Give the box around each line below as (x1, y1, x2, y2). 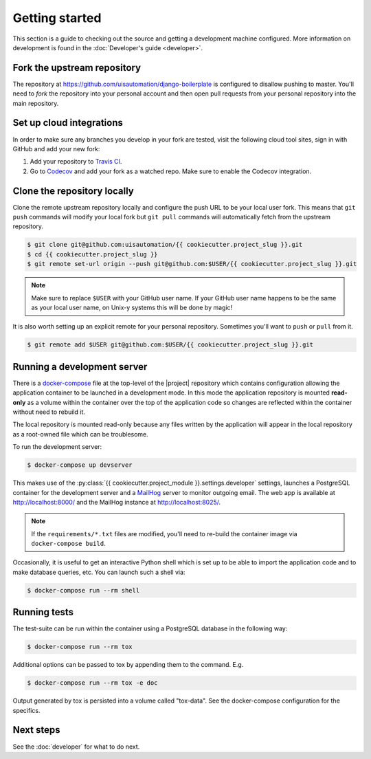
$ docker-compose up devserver (27, 461, 133, 469)
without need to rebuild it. (12, 408, 86, 416)
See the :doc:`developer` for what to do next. (12, 742, 140, 751)
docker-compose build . (31, 540, 106, 548)
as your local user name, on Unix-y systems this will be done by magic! (31, 303, 233, 311)
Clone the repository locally (12, 185, 134, 197)
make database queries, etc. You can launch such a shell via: (12, 568, 185, 576)
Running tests (12, 606, 74, 618)
